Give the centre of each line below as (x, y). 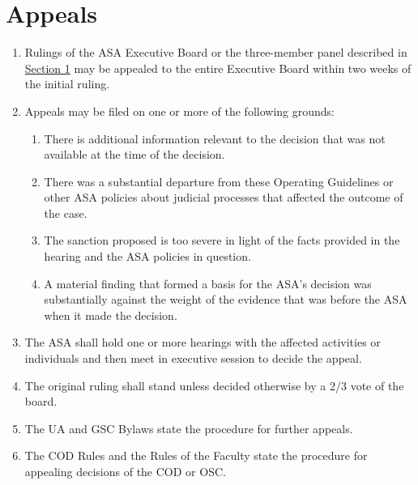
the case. (66, 213)
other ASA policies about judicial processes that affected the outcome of (224, 197)
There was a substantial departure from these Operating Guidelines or (219, 181)
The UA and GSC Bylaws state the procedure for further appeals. (189, 428)
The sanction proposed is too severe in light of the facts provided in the (222, 240)
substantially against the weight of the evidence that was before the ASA (226, 299)
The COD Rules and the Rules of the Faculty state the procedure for (196, 455)
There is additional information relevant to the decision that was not (215, 138)
